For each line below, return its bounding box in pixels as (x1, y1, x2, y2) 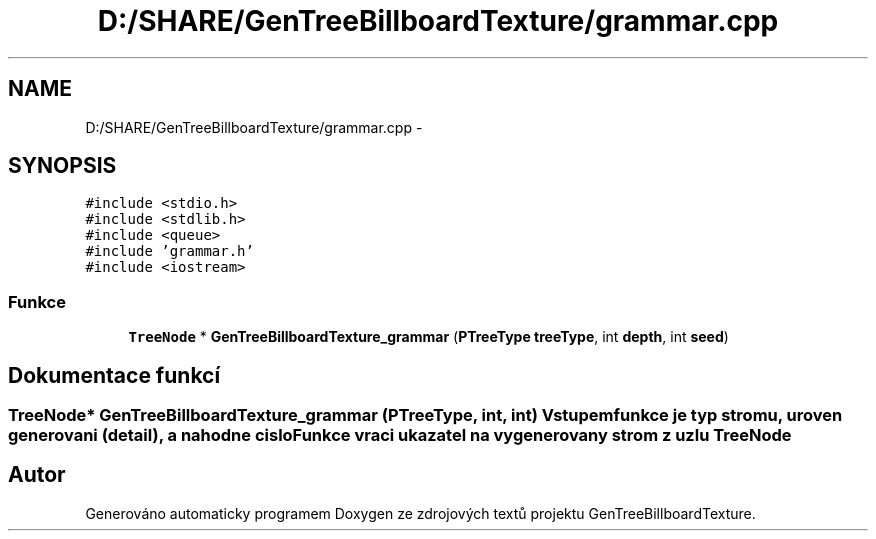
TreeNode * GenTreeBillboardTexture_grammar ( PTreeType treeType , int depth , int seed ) (128, 328, 729, 346)
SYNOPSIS (8, 153, 117, 179)
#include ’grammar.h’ (85, 243, 254, 260)
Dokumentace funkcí (8, 362, 221, 388)
